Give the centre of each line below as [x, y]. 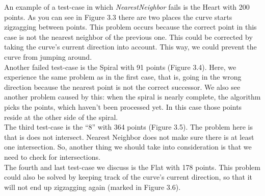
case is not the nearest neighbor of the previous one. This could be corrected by [128, 36]
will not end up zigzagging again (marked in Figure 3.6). [92, 187]
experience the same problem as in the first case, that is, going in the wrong [123, 77]
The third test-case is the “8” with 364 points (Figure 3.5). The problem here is [128, 127]
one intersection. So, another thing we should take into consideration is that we [128, 147]
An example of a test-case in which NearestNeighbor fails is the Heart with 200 [127, 7]
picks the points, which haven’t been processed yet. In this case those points [123, 106]
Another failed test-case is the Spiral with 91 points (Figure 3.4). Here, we [120, 67]
